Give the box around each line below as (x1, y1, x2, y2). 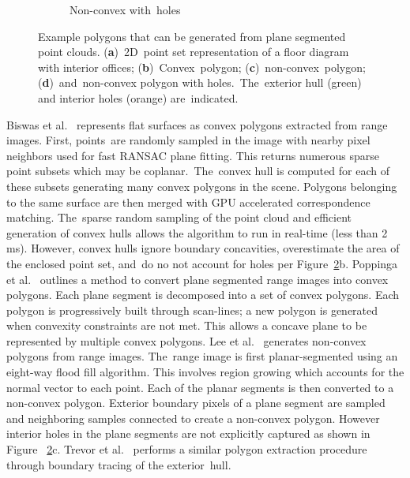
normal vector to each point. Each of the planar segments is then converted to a (6, 379, 394, 395)
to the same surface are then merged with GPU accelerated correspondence (6, 193, 371, 210)
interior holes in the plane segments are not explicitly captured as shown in (6, 425, 371, 442)
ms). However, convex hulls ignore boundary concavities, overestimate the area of (6, 240, 400, 256)
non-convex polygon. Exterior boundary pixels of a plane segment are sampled (6, 394, 386, 411)
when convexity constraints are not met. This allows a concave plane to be (6, 317, 367, 334)
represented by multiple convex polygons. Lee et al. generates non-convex (6, 332, 367, 349)
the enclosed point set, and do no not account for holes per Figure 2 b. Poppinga (6, 255, 398, 271)
